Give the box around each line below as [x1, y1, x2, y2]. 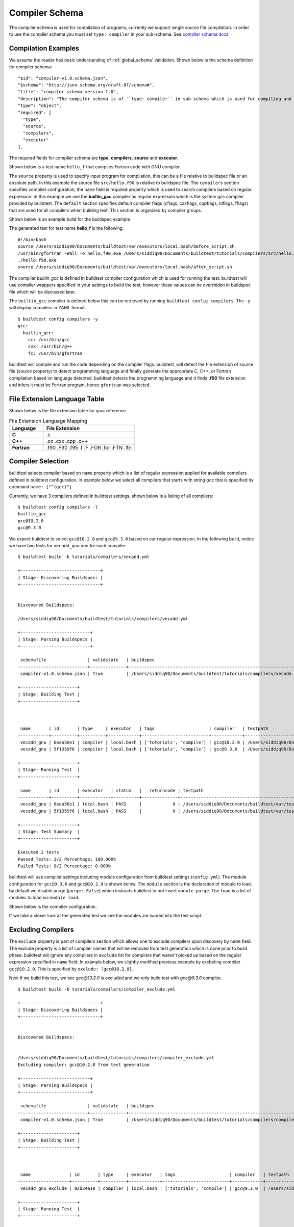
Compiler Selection [9, 457, 69, 466]
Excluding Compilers [9, 926, 74, 934]
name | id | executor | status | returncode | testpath [20, 788, 204, 793]
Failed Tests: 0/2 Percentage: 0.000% [18, 863, 111, 869]
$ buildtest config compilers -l [18, 505, 98, 510]
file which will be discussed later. [9, 289, 76, 294]
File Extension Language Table [9, 395, 105, 403]
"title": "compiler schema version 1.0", [18, 89, 119, 95]
